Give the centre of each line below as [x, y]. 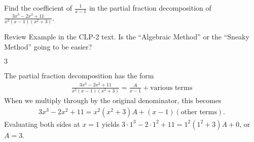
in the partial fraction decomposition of [150, 8]
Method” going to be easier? [48, 46]
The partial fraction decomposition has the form [79, 76]
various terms [171, 88]
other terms [199, 112]
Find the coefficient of [38, 8]
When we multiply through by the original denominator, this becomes [113, 100]
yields [111, 124]
